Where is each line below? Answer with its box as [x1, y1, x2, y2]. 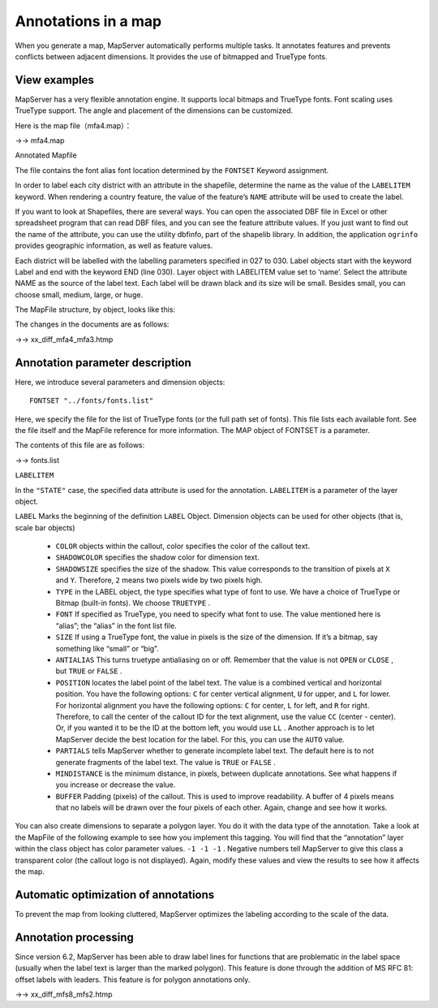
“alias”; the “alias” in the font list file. [55, 621, 178, 630]
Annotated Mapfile [15, 150, 77, 160]
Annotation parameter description [15, 356, 192, 370]
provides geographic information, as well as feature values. [15, 240, 213, 251]
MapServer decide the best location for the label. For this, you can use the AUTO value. [55, 734, 345, 744]
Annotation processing [15, 930, 134, 944]
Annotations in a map [15, 12, 162, 30]
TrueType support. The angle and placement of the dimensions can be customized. [15, 106, 294, 115]
